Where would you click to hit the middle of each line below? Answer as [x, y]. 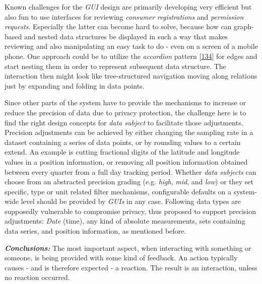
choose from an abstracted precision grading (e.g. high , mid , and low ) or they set [129, 182]
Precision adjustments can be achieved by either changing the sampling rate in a [129, 132]
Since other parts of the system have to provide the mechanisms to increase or [125, 102]
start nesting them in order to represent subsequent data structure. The [115, 66]
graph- [244, 26]
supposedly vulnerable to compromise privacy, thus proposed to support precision [130, 211]
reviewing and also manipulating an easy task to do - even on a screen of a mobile [131, 46]
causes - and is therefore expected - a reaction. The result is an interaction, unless [131, 267]
